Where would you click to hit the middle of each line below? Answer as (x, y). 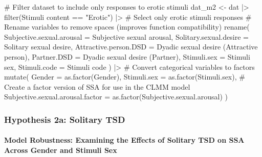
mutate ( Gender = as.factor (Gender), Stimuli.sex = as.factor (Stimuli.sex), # (125, 77)
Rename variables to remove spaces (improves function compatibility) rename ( (127, 27)
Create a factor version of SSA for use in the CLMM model (97, 86)
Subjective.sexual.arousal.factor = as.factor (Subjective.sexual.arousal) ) (116, 97)
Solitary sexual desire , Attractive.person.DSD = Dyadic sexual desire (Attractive (131, 47)
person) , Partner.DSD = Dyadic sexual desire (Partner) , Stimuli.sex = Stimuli (127, 56)
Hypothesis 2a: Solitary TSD (65, 119)
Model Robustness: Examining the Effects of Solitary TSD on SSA (124, 140)
